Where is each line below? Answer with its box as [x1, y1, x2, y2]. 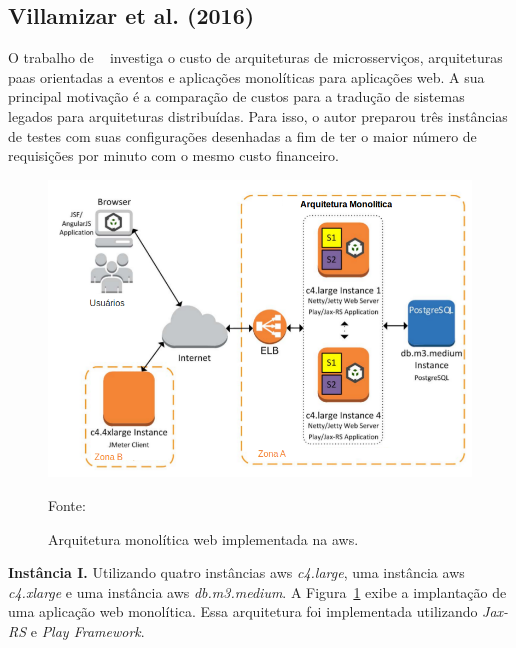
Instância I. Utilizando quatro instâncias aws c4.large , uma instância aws [8, 562, 465, 583]
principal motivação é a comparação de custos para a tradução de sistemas [8, 86, 465, 107]
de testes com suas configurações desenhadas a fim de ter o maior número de [8, 125, 477, 146]
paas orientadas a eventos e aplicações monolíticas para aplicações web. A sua [8, 66, 485, 87]
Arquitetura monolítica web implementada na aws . [48, 528, 359, 549]
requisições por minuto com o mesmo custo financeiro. [8, 145, 339, 166]
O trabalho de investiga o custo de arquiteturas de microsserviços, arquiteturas [8, 47, 503, 68]
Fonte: [48, 494, 86, 515]
